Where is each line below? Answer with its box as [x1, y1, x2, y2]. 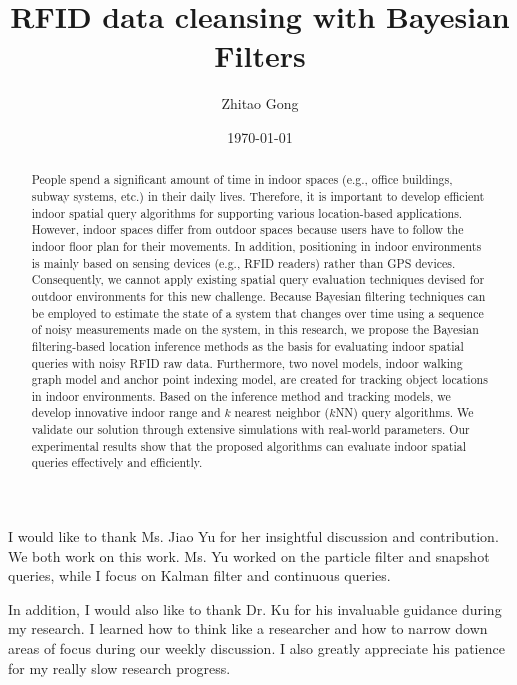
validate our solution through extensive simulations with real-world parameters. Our [31, 421, 470, 438]
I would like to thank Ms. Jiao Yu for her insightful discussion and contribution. [8, 526, 499, 547]
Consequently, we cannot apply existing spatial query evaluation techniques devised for [31, 271, 485, 288]
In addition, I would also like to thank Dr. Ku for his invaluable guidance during [8, 598, 502, 619]
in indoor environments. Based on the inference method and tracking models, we [31, 387, 451, 404]
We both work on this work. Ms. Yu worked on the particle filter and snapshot [8, 545, 490, 566]
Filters [214, 35, 306, 76]
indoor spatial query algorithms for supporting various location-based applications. [31, 204, 463, 221]
